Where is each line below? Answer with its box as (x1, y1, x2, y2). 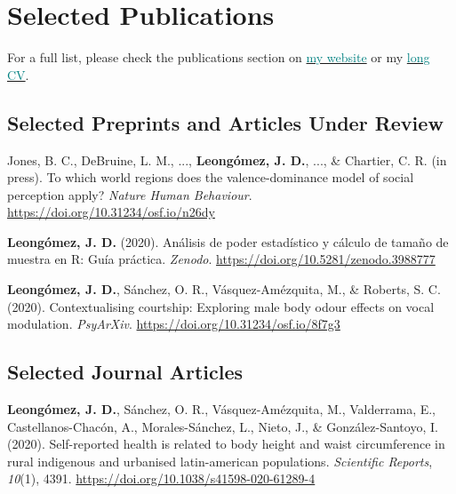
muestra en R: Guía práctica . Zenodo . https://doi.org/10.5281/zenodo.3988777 (7, 250, 436, 268)
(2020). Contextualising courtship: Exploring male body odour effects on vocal (7, 297, 435, 315)
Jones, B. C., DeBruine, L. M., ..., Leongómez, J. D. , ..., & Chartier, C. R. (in (7, 150, 447, 169)
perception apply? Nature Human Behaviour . (7, 185, 252, 203)
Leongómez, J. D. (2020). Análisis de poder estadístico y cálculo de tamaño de (7, 232, 449, 251)
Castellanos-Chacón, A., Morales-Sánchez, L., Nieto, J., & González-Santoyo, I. (7, 417, 438, 435)
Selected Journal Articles (7, 358, 244, 386)
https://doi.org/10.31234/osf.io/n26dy (7, 203, 215, 221)
